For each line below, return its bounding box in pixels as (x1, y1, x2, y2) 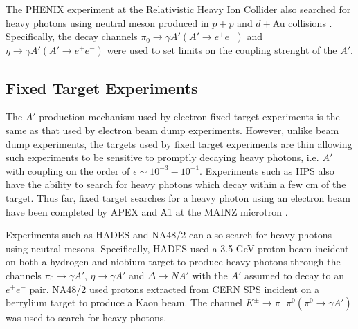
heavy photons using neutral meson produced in (6, 15, 209, 30)
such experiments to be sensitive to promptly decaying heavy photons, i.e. (6, 150, 319, 164)
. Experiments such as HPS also (199, 163, 334, 178)
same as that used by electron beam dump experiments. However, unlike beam (6, 122, 339, 137)
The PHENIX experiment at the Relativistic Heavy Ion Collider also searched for (6, 2, 351, 16)
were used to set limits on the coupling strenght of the (107, 43, 337, 57)
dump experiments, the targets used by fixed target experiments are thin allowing (6, 136, 352, 151)
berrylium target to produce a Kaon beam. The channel (6, 295, 243, 310)
